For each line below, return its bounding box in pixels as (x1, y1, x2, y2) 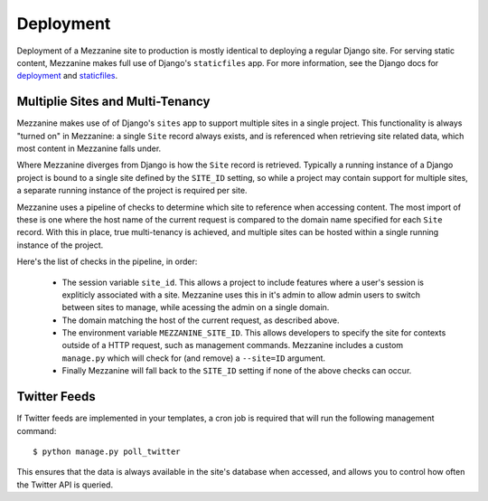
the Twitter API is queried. (16, 479, 113, 490)
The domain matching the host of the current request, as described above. (61, 315, 340, 326)
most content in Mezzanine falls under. (16, 143, 162, 154)
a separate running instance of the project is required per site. (16, 185, 248, 196)
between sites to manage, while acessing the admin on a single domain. (61, 302, 330, 313)
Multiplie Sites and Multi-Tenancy (16, 94, 211, 109)
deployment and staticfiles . (16, 71, 117, 81)
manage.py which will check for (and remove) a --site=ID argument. (61, 353, 325, 364)
